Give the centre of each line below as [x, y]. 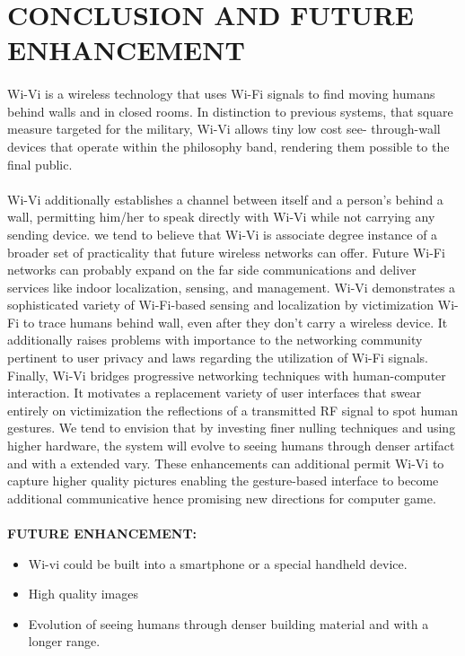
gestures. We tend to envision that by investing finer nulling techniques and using [232, 428]
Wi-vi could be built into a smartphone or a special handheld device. [218, 563]
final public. [40, 164]
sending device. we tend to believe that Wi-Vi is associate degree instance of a [223, 234]
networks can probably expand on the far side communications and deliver [212, 270]
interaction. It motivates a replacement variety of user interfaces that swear [215, 393]
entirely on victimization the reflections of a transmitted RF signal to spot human [233, 410]
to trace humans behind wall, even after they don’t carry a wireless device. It [235, 322]
